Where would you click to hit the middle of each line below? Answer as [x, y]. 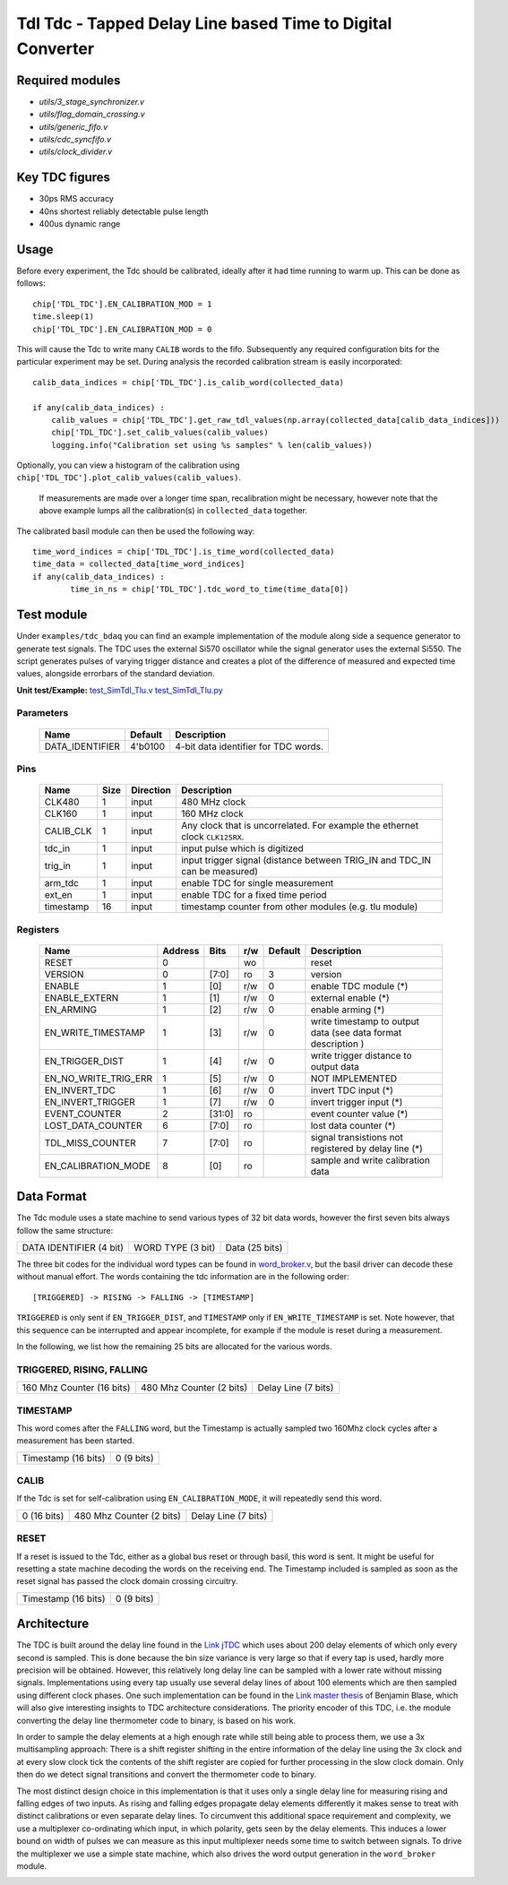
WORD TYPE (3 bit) [175, 1248]
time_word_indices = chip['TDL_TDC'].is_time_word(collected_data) [184, 552]
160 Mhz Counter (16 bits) [76, 1388]
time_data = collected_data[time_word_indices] [139, 564]
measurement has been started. [75, 1441]
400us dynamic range [80, 224]
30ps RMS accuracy [76, 199]
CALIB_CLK [69, 831]
